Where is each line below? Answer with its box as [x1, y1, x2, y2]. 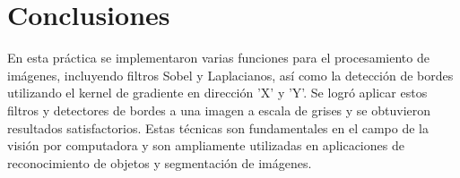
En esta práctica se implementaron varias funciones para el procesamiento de [7, 48, 430, 67]
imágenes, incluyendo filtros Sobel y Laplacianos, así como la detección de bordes [7, 65, 454, 84]
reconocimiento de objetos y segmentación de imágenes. [7, 153, 312, 172]
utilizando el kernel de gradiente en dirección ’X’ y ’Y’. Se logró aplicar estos [7, 83, 428, 102]
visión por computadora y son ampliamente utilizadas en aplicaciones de [7, 136, 404, 155]
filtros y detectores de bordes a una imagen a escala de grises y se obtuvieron [7, 100, 431, 119]
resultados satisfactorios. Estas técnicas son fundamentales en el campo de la [7, 118, 429, 137]
